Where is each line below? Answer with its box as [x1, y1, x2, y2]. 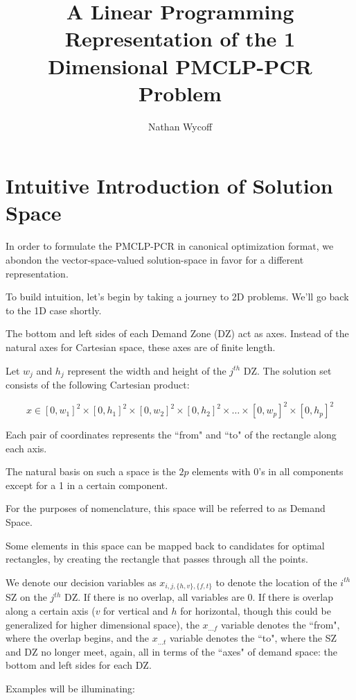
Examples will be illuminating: [6, 681, 135, 695]
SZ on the [6, 590, 47, 604]
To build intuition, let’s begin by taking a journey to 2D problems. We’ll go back [6, 289, 349, 304]
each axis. [6, 441, 47, 455]
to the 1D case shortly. [6, 302, 102, 317]
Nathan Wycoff [148, 119, 213, 133]
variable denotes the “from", [221, 617, 340, 631]
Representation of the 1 [64, 24, 296, 53]
